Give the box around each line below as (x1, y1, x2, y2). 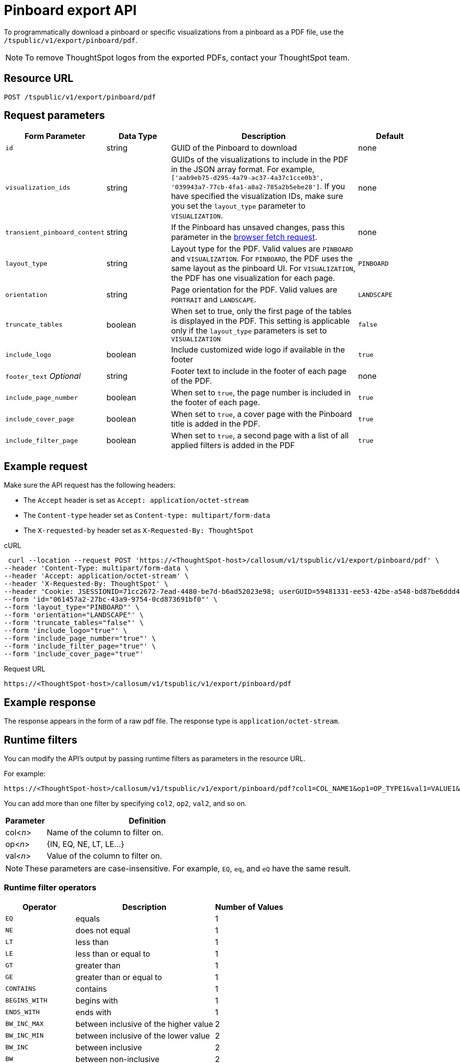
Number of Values (215, 902, 284, 912)
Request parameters (4, 109, 105, 122)
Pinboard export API (4, 2, 137, 19)
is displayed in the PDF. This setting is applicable (171, 316, 350, 326)
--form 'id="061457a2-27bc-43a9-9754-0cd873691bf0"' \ (4, 595, 218, 604)
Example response (4, 696, 96, 709)
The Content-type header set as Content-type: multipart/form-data (23, 511, 270, 520)
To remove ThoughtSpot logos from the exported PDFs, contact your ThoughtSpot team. (25, 52, 350, 62)
